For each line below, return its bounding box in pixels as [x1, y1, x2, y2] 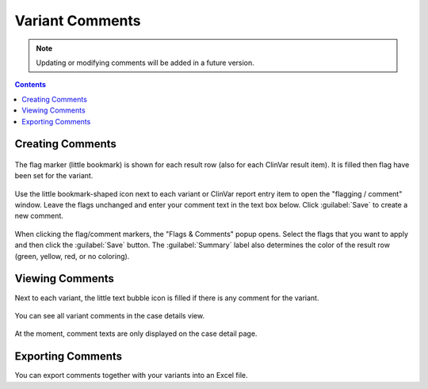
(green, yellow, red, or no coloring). [14, 251, 130, 261]
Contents [14, 80, 47, 90]
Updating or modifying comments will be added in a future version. [36, 58, 255, 67]
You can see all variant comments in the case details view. [14, 311, 205, 320]
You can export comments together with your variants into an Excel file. [14, 371, 249, 380]
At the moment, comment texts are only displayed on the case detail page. [14, 329, 258, 338]
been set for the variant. [14, 171, 94, 181]
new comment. [14, 211, 63, 221]
